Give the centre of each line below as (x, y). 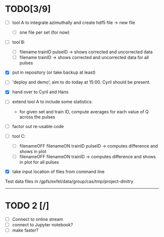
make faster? (25, 230)
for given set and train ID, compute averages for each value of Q (84, 111)
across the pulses (37, 117)
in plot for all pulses (39, 162)
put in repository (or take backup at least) (54, 72)
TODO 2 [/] (27, 206)
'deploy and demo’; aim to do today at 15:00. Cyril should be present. (81, 82)
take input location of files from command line (58, 172)
